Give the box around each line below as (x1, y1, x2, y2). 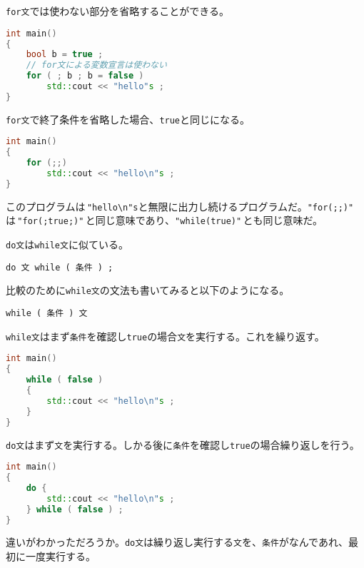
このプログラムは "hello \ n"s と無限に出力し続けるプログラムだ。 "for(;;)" (6, 198, 354, 213)
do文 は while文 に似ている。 (6, 237, 128, 252)
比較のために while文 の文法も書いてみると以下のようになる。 (6, 283, 290, 298)
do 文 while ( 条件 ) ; (6, 262, 113, 273)
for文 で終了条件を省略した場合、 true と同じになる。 (6, 111, 251, 126)
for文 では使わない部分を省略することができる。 (6, 4, 230, 18)
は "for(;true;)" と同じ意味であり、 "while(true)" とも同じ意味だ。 (6, 213, 323, 228)
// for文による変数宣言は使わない (26, 60, 167, 71)
